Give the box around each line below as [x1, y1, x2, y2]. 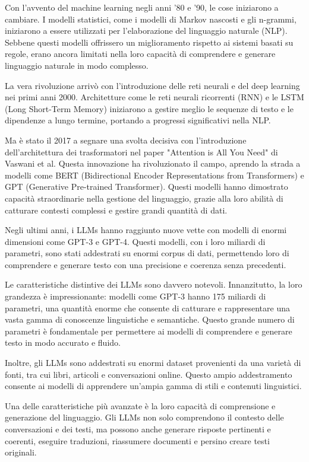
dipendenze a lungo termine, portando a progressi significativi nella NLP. [5, 114, 271, 126]
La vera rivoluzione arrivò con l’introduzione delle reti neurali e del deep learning [5, 79, 300, 91]
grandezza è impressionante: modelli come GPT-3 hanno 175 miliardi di [5, 290, 266, 302]
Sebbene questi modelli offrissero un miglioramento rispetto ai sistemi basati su [5, 36, 294, 48]
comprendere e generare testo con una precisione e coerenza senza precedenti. [5, 258, 286, 270]
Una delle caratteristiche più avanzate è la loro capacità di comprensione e [5, 399, 276, 412]
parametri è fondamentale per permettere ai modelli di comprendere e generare [5, 324, 292, 337]
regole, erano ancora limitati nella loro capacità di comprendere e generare [5, 47, 276, 60]
